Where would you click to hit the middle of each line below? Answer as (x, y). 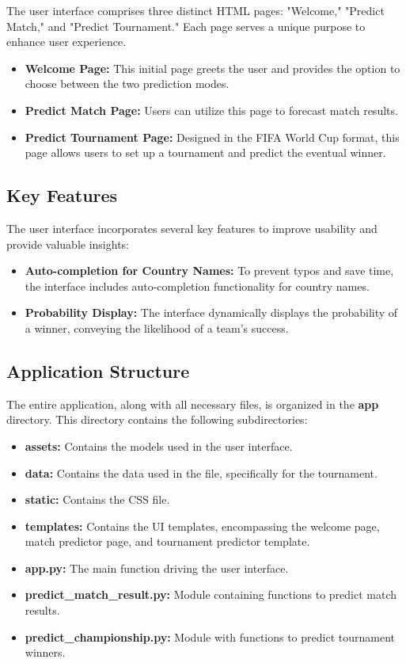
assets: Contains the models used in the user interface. (159, 446)
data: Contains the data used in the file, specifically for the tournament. (201, 472)
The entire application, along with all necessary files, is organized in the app (193, 404)
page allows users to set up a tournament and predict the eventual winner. (205, 152)
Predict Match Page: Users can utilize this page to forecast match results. (211, 110)
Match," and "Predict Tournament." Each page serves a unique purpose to (186, 26)
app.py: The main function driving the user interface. (157, 568)
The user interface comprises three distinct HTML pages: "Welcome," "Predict (195, 10)
